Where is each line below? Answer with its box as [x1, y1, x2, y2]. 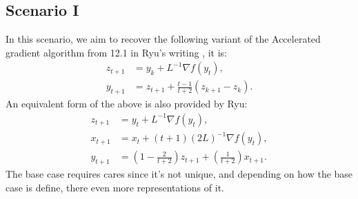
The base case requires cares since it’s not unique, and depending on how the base [6, 167, 353, 181]
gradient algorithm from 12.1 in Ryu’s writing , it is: [6, 45, 227, 59]
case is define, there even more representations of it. [6, 180, 224, 194]
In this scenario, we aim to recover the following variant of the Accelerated [6, 32, 321, 46]
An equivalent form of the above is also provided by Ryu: [6, 96, 248, 111]
